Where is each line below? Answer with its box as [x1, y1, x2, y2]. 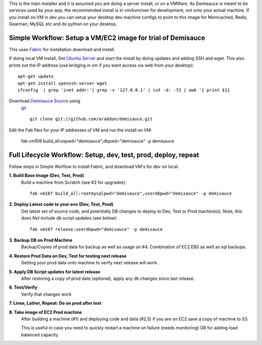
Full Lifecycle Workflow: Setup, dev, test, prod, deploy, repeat [9, 151, 199, 159]
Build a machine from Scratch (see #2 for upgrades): [21, 179, 127, 185]
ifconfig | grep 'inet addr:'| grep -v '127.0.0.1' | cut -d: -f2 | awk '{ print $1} [17, 88, 230, 93]
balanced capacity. [21, 331, 59, 338]
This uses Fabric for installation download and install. [9, 47, 115, 53]
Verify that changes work [21, 291, 72, 297]
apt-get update [17, 73, 54, 79]
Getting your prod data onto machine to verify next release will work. [21, 260, 159, 266]
